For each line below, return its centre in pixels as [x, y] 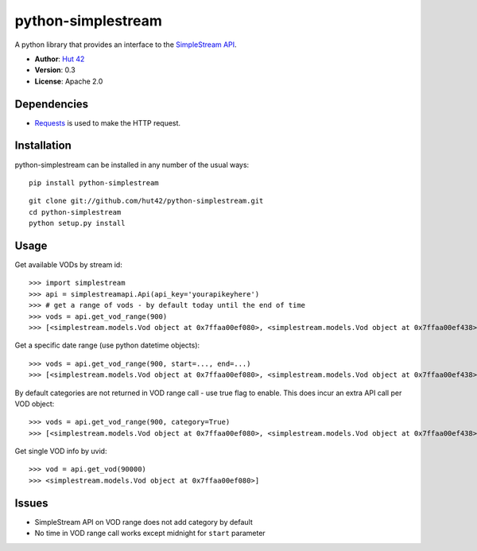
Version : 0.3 [55, 70]
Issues [31, 503]
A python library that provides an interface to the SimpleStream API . [126, 45]
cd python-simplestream [75, 212]
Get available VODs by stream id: [68, 265]
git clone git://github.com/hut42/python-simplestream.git [146, 201]
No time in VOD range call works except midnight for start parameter [150, 534]
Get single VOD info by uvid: [61, 451]
